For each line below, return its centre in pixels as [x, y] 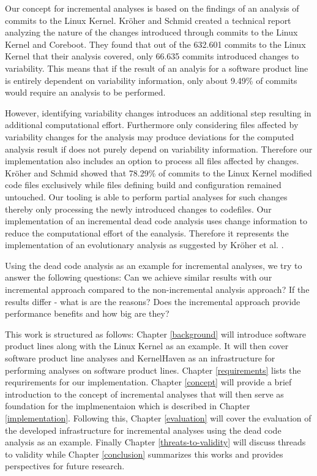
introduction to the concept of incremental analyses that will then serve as [144, 394]
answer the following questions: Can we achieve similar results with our [139, 277]
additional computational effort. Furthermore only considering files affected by [152, 125]
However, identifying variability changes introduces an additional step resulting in [158, 112]
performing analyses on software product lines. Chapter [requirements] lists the [153, 370]
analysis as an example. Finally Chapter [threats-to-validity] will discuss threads [155, 442]
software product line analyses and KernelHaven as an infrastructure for [140, 358]
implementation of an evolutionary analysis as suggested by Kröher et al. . [144, 245]
